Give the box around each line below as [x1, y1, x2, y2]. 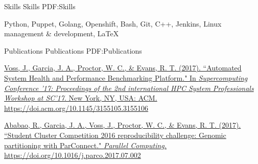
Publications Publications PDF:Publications [4, 45, 142, 56]
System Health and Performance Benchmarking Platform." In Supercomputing [4, 72, 248, 83]
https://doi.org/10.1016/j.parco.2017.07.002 [4, 150, 141, 160]
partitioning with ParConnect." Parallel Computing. [4, 139, 167, 150]
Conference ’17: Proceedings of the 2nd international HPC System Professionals [4, 82, 254, 93]
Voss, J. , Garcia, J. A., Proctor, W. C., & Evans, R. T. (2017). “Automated [4, 62, 242, 73]
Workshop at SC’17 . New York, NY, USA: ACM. [4, 92, 157, 103]
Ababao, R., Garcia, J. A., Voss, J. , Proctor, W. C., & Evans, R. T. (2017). [4, 120, 241, 130]
